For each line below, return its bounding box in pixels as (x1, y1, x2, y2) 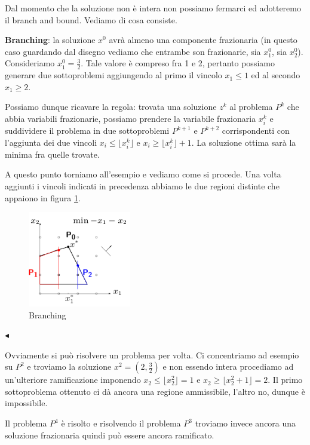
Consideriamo (5, 57, 55, 69)
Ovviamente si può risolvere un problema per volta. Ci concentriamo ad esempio (5, 348, 299, 361)
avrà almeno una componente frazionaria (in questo (109, 33, 297, 46)
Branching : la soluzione (5, 33, 96, 46)
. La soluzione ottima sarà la (191, 136, 296, 148)
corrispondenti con (222, 124, 290, 137)
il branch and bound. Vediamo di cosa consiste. (5, 13, 177, 26)
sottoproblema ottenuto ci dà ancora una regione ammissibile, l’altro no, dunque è (5, 385, 305, 397)
